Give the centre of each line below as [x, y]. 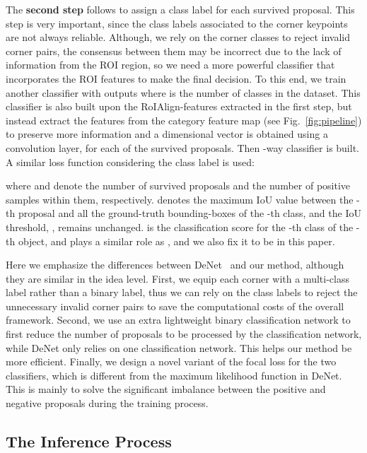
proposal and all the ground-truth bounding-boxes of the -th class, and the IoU [190, 213]
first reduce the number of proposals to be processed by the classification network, [184, 334]
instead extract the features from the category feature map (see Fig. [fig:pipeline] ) [184, 120]
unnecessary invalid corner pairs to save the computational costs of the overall [175, 306]
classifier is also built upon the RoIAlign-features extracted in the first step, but [179, 106]
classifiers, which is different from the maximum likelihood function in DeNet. [174, 375]
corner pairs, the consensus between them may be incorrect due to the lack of [174, 51]
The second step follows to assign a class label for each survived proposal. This [180, 9]
